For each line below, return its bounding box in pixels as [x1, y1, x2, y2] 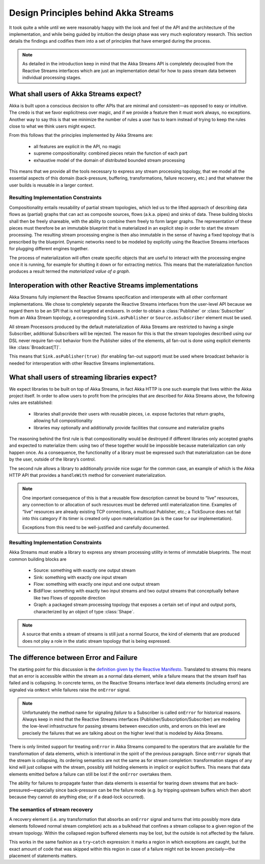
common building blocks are [9, 556, 67, 562]
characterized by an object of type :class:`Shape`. [33, 608, 135, 614]
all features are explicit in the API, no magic [33, 143, 121, 149]
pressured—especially [9, 787, 54, 793]
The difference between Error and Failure [9, 653, 137, 662]
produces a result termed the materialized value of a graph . [9, 268, 130, 274]
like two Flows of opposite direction [33, 595, 106, 601]
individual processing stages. [22, 74, 82, 80]
